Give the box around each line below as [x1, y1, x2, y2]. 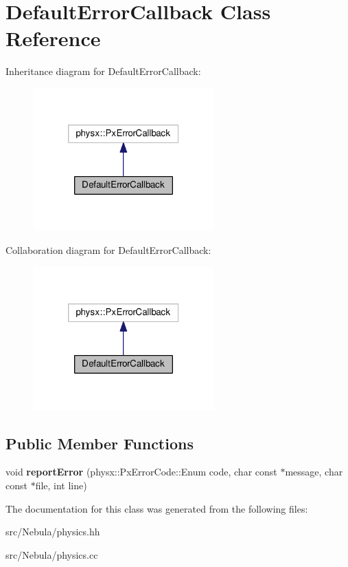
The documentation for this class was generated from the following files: [5, 501, 308, 515]
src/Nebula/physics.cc [5, 547, 98, 561]
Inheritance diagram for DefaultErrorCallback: [5, 64, 201, 78]
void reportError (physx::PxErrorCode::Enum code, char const [5, 464, 277, 479]
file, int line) [35, 478, 87, 492]
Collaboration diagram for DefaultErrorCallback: [5, 243, 211, 257]
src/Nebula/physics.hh [5, 524, 100, 539]
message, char [285, 464, 343, 479]
